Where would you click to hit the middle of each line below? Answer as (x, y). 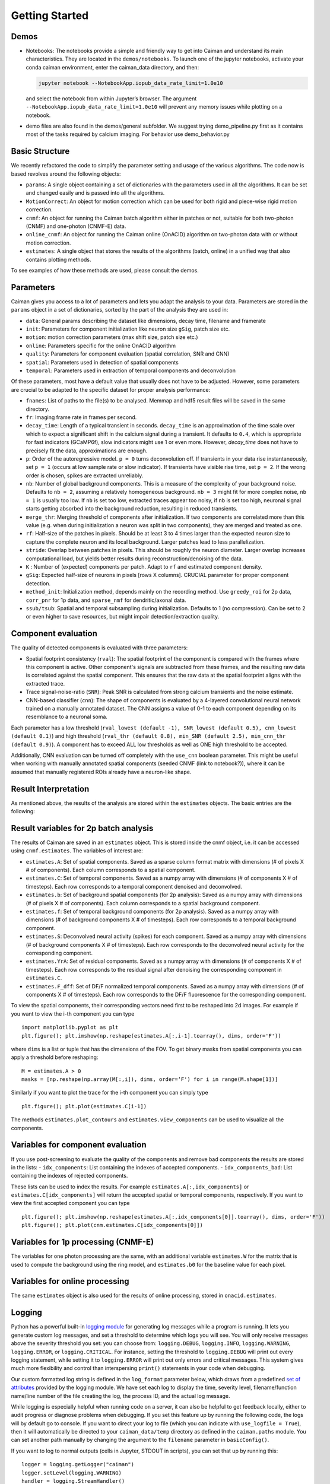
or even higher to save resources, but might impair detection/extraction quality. (123, 617)
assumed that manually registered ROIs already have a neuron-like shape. (101, 772)
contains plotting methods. (58, 259)
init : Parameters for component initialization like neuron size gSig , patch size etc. (128, 329)
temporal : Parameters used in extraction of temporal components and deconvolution (131, 370)
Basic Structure (40, 151)
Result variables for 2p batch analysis (82, 828)
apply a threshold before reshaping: (55, 1057)
